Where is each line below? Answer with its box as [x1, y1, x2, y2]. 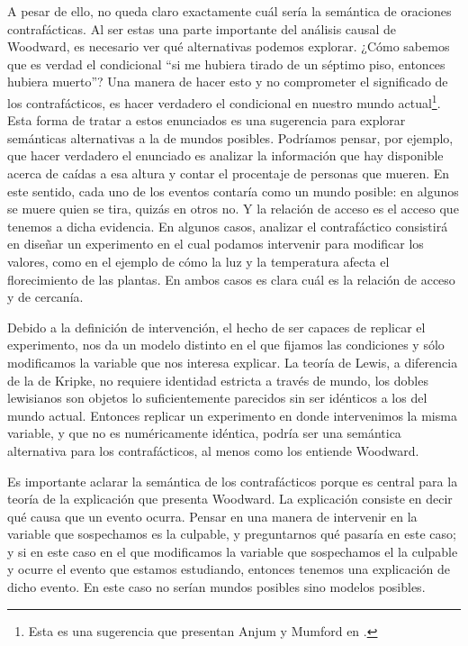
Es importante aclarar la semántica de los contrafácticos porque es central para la [7, 471, 458, 490]
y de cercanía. [7, 287, 84, 306]
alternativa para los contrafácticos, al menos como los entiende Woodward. [7, 441, 419, 459]
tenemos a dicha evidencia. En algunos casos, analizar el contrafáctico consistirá [7, 216, 448, 235]
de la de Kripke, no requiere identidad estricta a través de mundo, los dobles [7, 370, 428, 389]
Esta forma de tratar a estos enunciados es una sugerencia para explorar [7, 111, 406, 130]
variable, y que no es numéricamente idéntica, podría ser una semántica [7, 423, 401, 442]
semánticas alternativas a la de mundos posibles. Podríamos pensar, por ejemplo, [7, 128, 454, 147]
